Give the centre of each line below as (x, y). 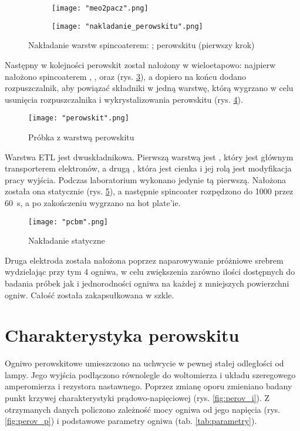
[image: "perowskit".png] (79, 118)
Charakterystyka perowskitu (122, 335)
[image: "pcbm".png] (68, 222)
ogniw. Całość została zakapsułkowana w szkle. (90, 294)
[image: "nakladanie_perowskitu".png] (127, 26)
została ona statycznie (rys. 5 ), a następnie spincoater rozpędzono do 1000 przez (149, 191)
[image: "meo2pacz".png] (100, 8)
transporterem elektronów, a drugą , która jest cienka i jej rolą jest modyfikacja (148, 168)
